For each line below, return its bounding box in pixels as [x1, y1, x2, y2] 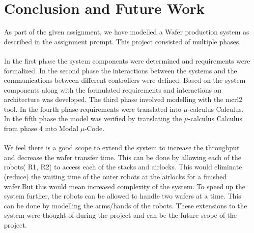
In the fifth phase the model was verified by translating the [4, 113, 182, 124]
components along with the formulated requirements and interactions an [4, 84, 222, 95]
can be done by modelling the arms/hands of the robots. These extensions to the [4, 200, 247, 210]
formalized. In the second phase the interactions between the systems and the [4, 65, 237, 75]
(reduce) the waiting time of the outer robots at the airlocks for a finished [4, 171, 226, 182]
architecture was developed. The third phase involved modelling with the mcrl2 [4, 94, 243, 104]
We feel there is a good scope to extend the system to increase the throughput [4, 142, 240, 153]
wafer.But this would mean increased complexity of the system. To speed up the [4, 181, 246, 191]
